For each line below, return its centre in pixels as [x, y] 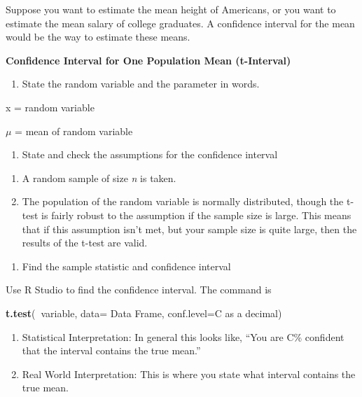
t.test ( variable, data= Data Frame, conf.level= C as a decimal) [144, 313]
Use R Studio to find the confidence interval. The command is [139, 290]
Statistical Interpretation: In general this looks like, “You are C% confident [183, 336]
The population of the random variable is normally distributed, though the [183, 201]
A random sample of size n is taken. [99, 177]
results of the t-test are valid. [85, 243]
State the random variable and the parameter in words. [141, 84]
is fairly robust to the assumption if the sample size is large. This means [196, 215]
